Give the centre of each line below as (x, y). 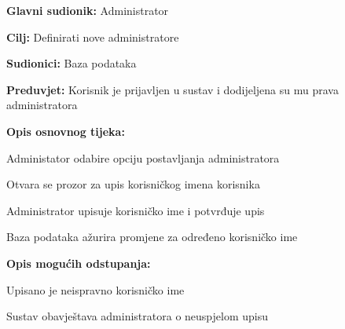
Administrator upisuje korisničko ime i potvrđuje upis (136, 210)
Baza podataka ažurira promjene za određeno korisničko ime (152, 237)
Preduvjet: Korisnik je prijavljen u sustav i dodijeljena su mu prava (172, 89)
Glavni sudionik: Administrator (88, 10)
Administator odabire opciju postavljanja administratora (143, 157)
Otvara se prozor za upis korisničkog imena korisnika (133, 184)
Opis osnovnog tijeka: (66, 131)
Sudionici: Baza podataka (72, 63)
